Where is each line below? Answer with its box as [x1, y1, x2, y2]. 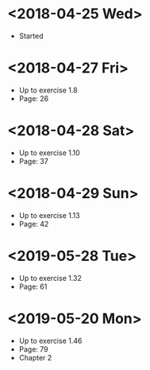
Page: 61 [18, 282, 48, 291]
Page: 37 [18, 156, 48, 166]
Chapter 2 [18, 352, 52, 362]
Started [18, 31, 44, 41]
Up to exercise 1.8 [18, 85, 78, 95]
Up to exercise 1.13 [18, 210, 80, 220]
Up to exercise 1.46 [18, 336, 83, 345]
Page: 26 [18, 93, 49, 103]
